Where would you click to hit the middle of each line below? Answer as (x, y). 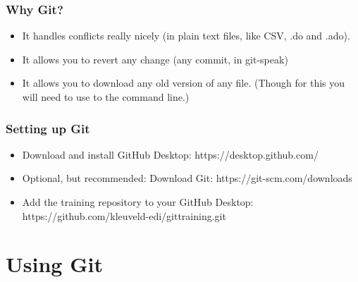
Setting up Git (48, 128)
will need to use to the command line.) (106, 97)
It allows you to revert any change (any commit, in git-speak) (155, 59)
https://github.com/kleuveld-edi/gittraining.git (124, 215)
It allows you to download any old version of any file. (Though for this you (184, 83)
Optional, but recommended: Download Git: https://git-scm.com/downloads (187, 178)
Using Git (54, 264)
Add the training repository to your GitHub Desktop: (138, 202)
